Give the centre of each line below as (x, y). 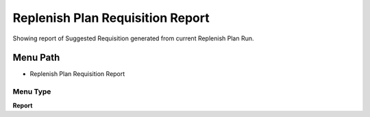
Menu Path (36, 58)
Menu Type (32, 92)
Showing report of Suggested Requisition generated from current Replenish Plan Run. (133, 38)
